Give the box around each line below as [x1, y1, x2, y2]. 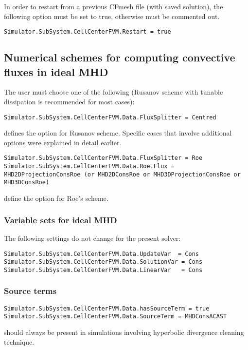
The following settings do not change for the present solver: [4, 233, 181, 243]
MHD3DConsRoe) [4, 179, 50, 186]
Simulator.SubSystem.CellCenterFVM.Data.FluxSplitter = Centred [4, 114, 216, 121]
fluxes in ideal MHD [4, 64, 108, 79]
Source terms [4, 285, 57, 297]
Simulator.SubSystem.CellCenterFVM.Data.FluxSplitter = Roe [4, 155, 203, 162]
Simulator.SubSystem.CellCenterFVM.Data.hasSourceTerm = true [4, 305, 210, 312]
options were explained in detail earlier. [4, 137, 122, 147]
